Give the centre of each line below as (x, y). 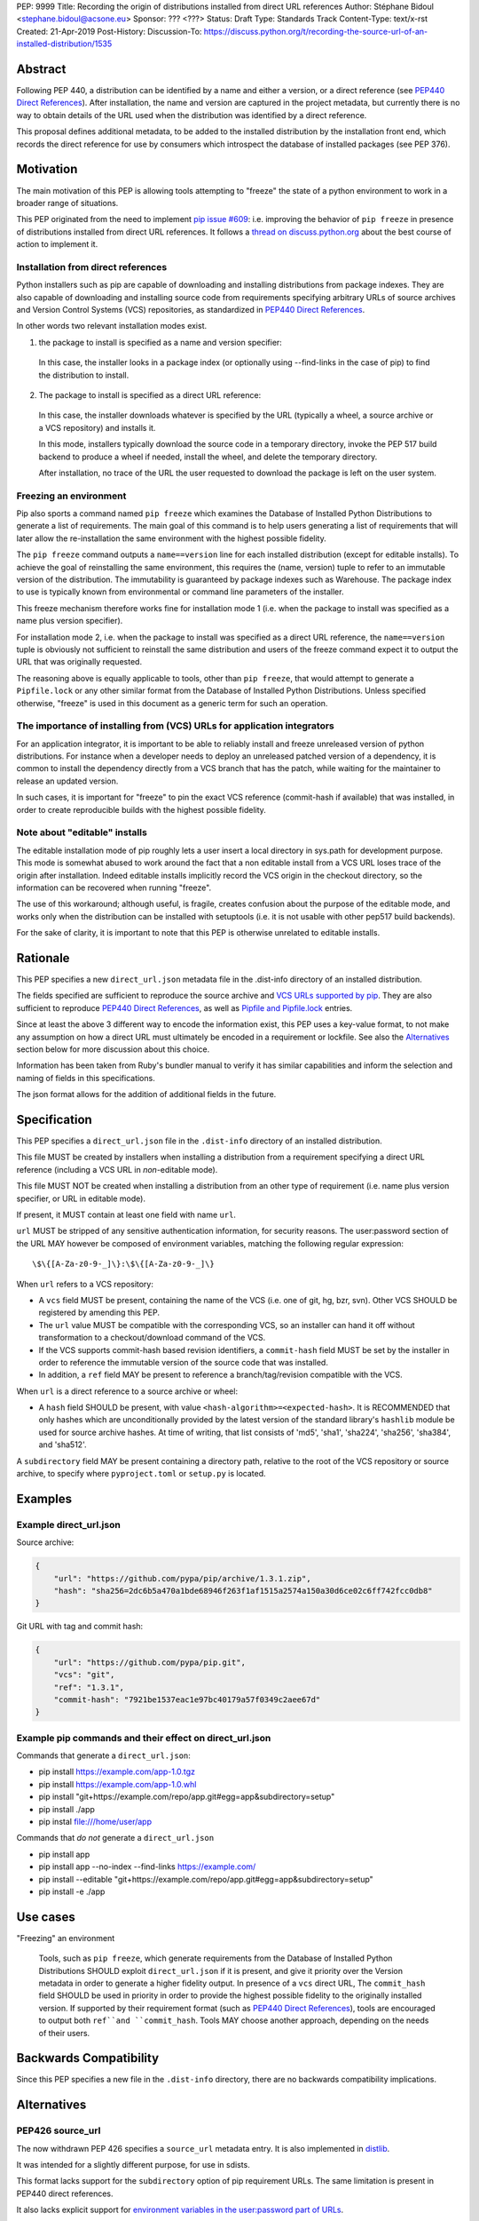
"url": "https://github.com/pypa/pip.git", (149, 1662)
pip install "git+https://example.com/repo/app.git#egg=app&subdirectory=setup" (187, 1797)
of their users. (64, 2033)
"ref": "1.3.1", (89, 1687)
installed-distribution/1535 (64, 44)
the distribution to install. (84, 375)
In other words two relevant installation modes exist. (112, 326)
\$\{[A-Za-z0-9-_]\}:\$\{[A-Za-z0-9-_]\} (123, 1264)
